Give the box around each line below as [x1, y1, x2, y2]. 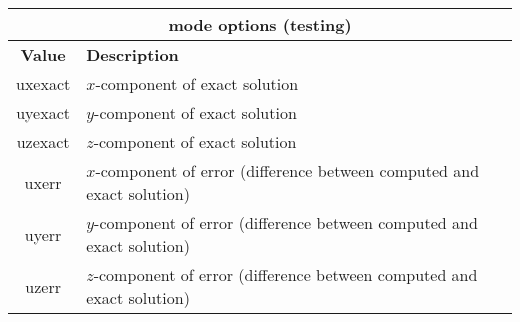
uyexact [16, 101, 70, 124]
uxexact [16, 72, 71, 95]
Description [86, 43, 179, 66]
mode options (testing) [168, 13, 352, 36]
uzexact [16, 130, 70, 153]
